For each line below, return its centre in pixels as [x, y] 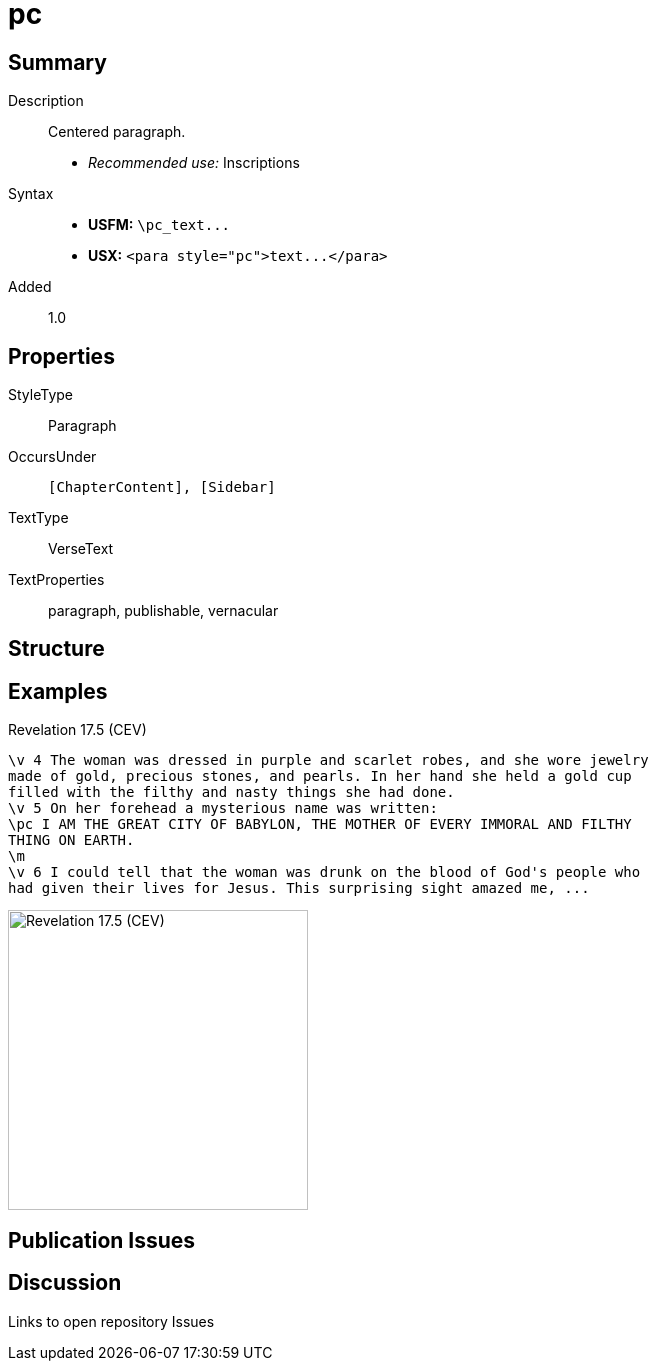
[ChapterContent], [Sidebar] [162, 487]
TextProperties [56, 580]
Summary [57, 62]
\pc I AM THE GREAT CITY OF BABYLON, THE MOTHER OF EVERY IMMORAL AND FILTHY [320, 824]
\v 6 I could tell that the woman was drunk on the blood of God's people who [324, 872]
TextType [38, 518]
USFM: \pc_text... [159, 225]
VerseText [81, 549]
